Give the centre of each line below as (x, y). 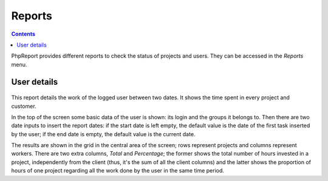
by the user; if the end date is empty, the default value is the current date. (103, 134)
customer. (24, 106)
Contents (23, 34)
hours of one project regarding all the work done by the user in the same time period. (118, 171)
